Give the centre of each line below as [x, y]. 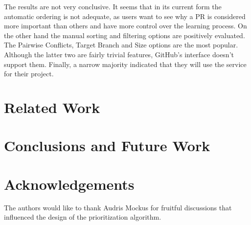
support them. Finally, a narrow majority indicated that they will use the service [125, 64]
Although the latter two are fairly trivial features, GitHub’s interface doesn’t [119, 54]
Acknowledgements [69, 184]
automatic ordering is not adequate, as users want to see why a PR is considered [125, 16]
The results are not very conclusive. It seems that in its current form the [113, 6]
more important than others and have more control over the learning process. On [125, 26]
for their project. [29, 74]
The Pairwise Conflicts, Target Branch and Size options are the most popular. [121, 45]
